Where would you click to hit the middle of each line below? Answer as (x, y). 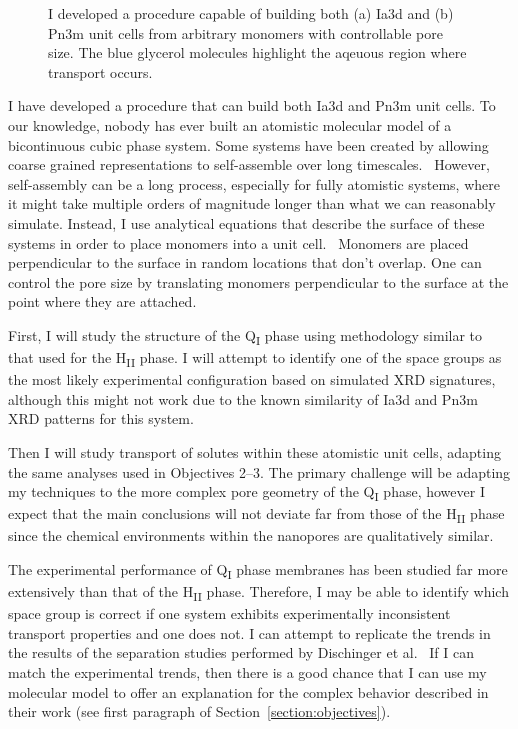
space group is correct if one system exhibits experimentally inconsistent (229, 613)
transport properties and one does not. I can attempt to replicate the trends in (249, 632)
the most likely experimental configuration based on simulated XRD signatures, (252, 379)
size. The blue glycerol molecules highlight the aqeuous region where (257, 52)
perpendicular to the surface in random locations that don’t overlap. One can (245, 262)
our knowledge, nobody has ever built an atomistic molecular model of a (230, 124)
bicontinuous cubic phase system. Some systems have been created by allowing (248, 144)
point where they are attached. (102, 301)
